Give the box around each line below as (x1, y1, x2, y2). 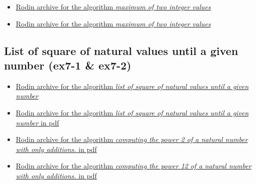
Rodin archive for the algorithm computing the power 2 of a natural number (15, 134, 248, 144)
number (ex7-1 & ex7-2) (4, 57, 131, 72)
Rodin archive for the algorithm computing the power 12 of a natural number (15, 160, 251, 171)
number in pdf (15, 117, 59, 127)
